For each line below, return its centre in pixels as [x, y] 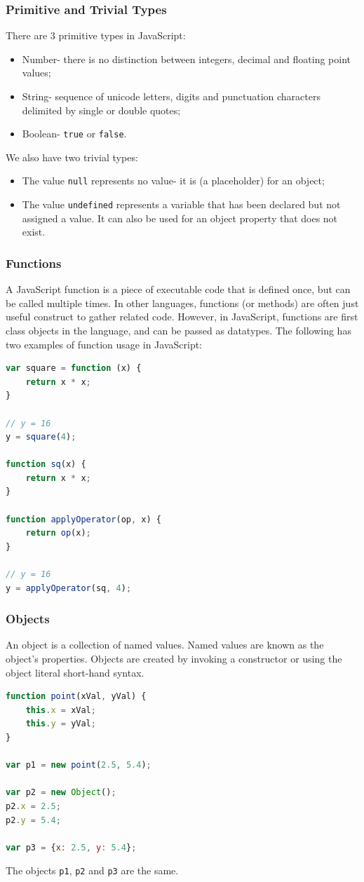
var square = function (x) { [74, 368]
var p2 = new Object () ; [61, 793]
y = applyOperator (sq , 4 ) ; [69, 588]
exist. [34, 232]
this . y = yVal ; [61, 724]
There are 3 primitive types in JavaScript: [96, 35]
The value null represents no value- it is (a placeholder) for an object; [173, 181]
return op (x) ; [58, 533]
